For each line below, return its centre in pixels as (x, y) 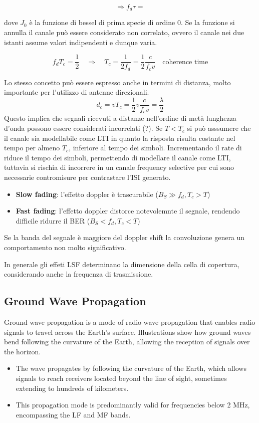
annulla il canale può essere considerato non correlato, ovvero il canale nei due (124, 32)
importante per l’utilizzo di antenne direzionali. (77, 92)
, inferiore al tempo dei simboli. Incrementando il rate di (155, 148)
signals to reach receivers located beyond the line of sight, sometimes (121, 378)
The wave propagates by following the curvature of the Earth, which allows (131, 368)
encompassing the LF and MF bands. (73, 414)
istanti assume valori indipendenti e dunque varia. (81, 42)
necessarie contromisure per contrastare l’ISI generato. (87, 177)
